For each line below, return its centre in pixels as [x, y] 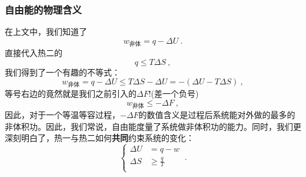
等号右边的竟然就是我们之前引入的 [71, 94]
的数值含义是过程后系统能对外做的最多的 [217, 115]
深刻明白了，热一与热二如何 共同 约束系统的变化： [99, 138]
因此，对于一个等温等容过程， [62, 115]
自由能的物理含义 [43, 9]
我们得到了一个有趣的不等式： [62, 72]
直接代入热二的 [34, 53]
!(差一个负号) [174, 94]
